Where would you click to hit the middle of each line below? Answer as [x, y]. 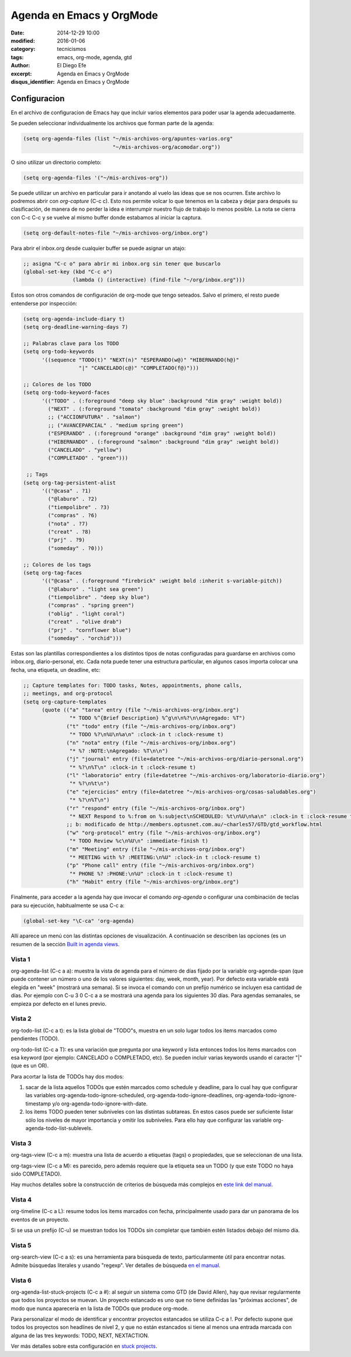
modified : [23, 40]
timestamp [38, 1104]
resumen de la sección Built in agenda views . [65, 944]
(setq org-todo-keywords [59, 352]
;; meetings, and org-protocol [68, 694]
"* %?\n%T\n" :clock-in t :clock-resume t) [133, 767]
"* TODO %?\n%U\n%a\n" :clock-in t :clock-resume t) [147, 735]
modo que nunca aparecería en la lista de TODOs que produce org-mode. [100, 1308]
